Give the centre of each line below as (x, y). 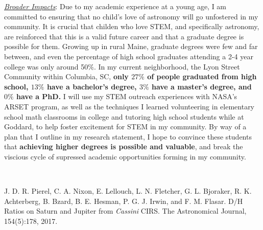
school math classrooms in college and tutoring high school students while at (124, 116)
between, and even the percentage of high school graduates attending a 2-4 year (129, 56)
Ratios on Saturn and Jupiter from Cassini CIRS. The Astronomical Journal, (125, 211)
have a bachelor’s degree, (92, 86)
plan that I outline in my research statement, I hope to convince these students (128, 136)
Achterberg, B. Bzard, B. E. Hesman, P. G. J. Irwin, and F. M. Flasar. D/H (124, 201)
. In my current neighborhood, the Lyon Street (167, 66)
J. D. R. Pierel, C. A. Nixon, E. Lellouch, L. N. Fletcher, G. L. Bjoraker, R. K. (128, 191)
